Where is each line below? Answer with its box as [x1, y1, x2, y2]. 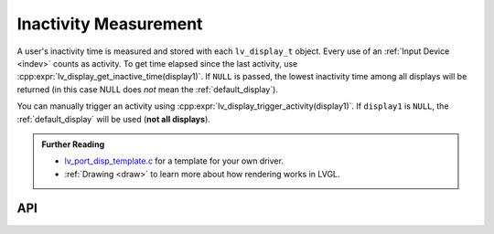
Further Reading [41, 138, 105, 150]
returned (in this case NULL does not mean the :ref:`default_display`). [16, 83, 279, 95]
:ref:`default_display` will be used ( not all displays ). [16, 113, 210, 124]
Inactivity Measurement [16, 14, 203, 34]
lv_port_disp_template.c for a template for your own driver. [64, 155, 284, 166]
